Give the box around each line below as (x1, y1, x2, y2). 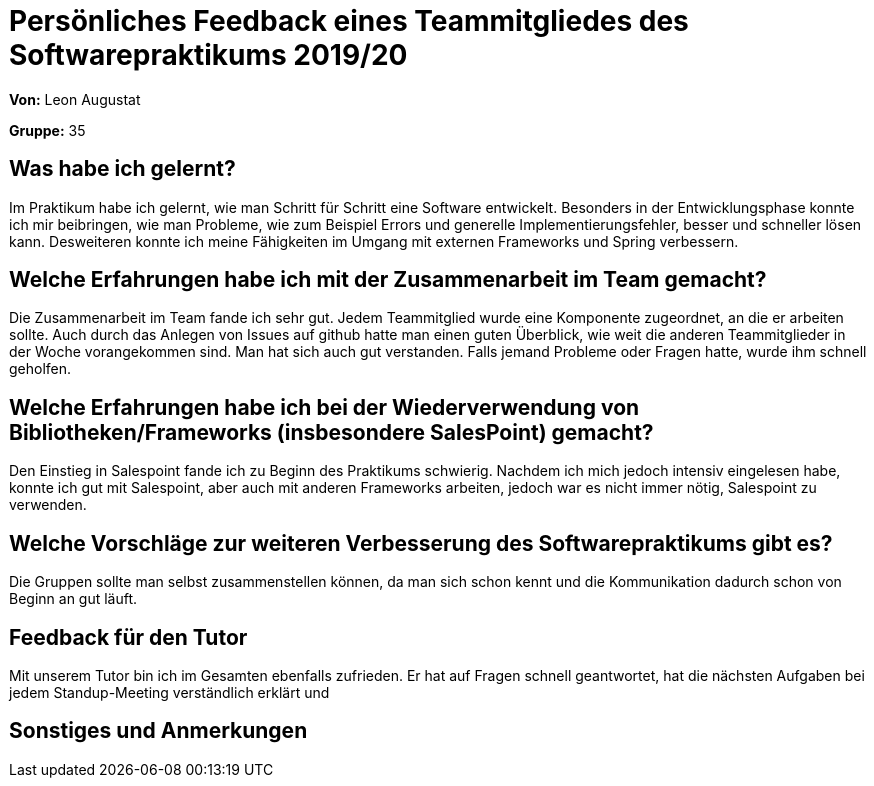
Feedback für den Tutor (9, 624, 248, 650)
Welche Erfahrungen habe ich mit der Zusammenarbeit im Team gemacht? (9, 267, 767, 293)
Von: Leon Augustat (9, 90, 141, 108)
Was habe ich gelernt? (9, 156, 236, 182)
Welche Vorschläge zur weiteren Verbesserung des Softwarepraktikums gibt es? (9, 530, 833, 556)
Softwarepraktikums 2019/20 (9, 38, 408, 72)
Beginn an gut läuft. (9, 590, 138, 608)
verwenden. (9, 496, 87, 514)
